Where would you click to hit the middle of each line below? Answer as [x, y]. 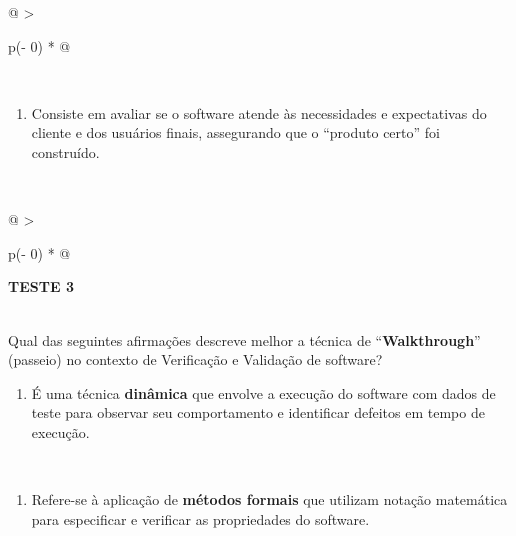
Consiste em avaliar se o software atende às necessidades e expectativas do [259, 112]
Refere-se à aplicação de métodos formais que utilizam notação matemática [269, 499]
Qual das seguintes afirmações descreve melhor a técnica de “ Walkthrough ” [244, 339]
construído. [65, 151]
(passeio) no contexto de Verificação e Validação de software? [195, 359]
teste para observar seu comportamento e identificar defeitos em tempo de [258, 412]
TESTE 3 [41, 286]
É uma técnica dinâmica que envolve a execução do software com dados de [263, 392]
